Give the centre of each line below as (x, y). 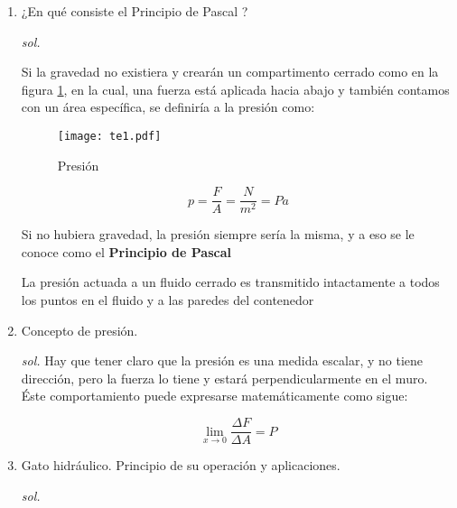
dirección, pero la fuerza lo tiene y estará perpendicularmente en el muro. (224, 378)
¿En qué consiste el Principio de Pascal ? (135, 11)
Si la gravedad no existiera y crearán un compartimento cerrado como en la (230, 72)
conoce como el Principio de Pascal (126, 251)
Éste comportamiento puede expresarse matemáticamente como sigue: (215, 396)
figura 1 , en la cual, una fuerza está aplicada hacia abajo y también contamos (235, 89)
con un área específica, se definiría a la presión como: (168, 107)
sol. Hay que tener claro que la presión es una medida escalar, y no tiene (222, 360)
